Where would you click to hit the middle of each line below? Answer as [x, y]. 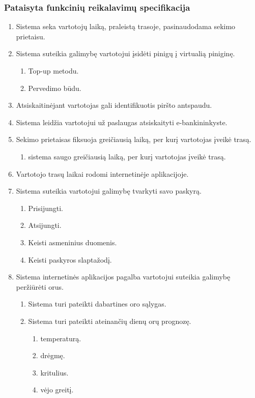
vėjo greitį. [57, 390]
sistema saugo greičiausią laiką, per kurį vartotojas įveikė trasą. [127, 156]
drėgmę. [53, 355]
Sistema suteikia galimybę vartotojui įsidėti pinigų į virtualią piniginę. [125, 53]
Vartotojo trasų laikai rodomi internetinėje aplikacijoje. [102, 173]
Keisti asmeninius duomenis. [73, 242]
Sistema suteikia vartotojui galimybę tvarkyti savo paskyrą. [109, 191]
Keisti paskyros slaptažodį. [70, 259]
